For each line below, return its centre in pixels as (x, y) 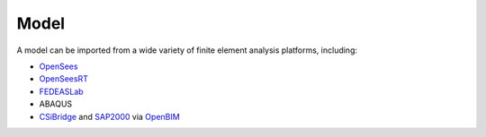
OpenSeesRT (64, 79)
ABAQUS (56, 104)
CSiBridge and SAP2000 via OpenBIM (109, 116)
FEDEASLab (62, 91)
